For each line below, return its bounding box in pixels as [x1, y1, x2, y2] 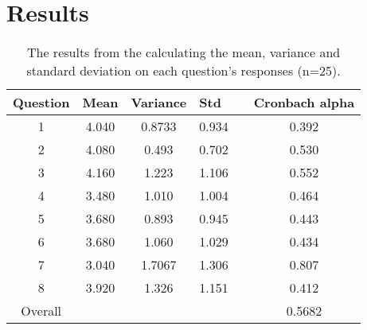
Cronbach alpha [253, 93, 355, 112]
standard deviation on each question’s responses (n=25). [26, 61, 341, 80]
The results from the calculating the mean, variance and [26, 43, 341, 62]
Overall [21, 301, 62, 320]
